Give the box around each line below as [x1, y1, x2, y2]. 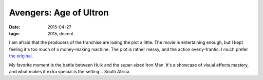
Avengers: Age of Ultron [9, 7, 109, 18]
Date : [9, 24, 20, 30]
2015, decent [47, 30, 74, 36]
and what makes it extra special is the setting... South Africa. [9, 68, 131, 74]
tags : [9, 30, 20, 36]
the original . [9, 53, 33, 59]
